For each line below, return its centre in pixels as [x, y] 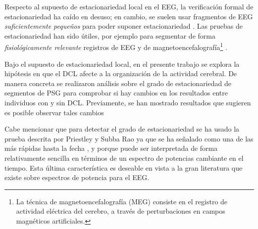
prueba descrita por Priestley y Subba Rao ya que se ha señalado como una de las [129, 138]
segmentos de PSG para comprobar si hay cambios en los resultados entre [116, 93]
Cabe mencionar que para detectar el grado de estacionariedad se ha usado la [122, 129]
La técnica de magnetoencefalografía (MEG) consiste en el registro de [122, 201]
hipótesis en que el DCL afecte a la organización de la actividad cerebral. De [121, 73]
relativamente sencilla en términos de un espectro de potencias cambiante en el [124, 158]
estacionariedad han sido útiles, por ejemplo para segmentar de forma [110, 35]
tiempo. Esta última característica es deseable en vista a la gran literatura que [124, 167]
